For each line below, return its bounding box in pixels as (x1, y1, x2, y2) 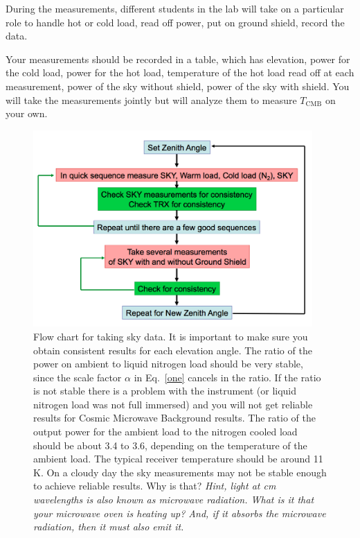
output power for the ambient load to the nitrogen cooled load (33, 424, 298, 439)
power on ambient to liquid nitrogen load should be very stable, (33, 356, 303, 371)
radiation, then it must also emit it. (33, 519, 184, 534)
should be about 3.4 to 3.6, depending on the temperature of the (33, 437, 307, 452)
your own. (6, 106, 48, 121)
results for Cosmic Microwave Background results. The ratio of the (33, 410, 316, 425)
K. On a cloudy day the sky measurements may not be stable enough (33, 465, 327, 479)
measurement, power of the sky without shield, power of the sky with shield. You (6, 78, 350, 93)
